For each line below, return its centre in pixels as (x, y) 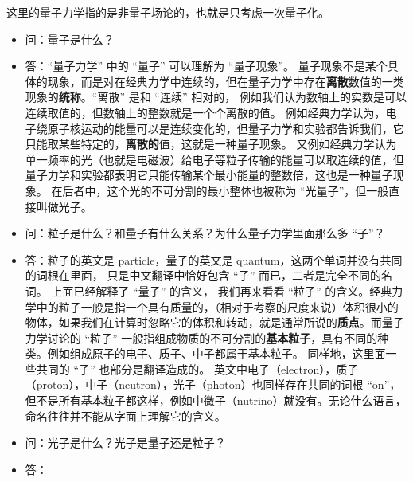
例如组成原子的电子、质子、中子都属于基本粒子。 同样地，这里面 (216, 353)
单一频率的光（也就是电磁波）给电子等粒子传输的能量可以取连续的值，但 (214, 159)
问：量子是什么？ (70, 39)
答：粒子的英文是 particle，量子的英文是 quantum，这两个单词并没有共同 (214, 259)
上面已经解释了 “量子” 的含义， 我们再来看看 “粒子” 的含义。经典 (222, 290)
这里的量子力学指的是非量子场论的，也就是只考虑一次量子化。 (168, 12)
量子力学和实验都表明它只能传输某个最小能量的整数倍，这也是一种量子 (209, 175)
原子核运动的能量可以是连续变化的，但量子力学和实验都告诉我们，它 (226, 128)
